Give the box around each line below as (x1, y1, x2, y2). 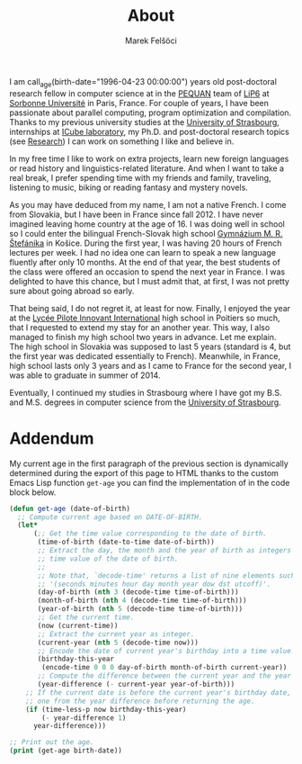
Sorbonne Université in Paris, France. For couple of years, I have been (9, 97, 270, 108)
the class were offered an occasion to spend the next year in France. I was (9, 266, 286, 277)
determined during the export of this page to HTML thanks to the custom (9, 467, 279, 478)
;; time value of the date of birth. (37, 554, 179, 563)
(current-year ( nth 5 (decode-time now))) (37, 638, 200, 647)
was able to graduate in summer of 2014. (9, 370, 161, 381)
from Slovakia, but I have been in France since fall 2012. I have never (9, 209, 263, 220)
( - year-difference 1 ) (41, 713, 127, 723)
